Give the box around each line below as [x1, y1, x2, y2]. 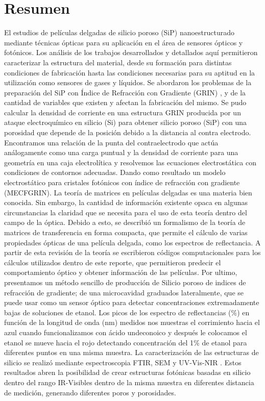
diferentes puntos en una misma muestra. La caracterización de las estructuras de [4, 347, 259, 358]
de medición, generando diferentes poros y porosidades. [4, 387, 176, 397]
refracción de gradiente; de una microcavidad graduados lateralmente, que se [4, 287, 244, 297]
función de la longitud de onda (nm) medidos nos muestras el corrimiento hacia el [4, 317, 260, 328]
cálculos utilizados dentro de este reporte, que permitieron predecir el [4, 257, 221, 267]
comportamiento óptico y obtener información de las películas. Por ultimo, [4, 267, 237, 278]
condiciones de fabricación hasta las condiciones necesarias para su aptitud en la [4, 67, 255, 78]
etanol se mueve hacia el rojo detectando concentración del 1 [4, 337, 194, 347]
